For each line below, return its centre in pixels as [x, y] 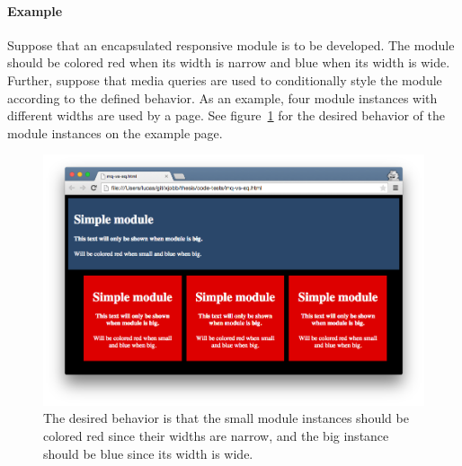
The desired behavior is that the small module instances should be [226, 418]
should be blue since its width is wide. [148, 453]
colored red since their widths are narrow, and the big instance [216, 436]
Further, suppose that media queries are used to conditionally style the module [225, 79]
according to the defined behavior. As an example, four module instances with [222, 97]
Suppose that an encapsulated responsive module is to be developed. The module [231, 44]
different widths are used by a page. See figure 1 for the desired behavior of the [226, 115]
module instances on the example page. [115, 132]
